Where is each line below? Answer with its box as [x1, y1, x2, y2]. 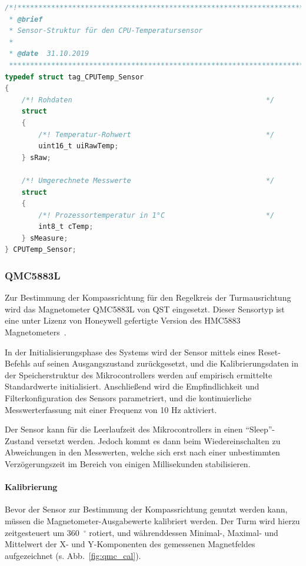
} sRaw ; [21, 153, 51, 162]
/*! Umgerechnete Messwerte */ [21, 176, 275, 185]
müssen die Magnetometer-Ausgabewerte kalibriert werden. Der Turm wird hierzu [5, 514, 300, 527]
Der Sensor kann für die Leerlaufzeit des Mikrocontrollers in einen [5, 423, 243, 435]
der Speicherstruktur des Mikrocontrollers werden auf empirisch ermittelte [5, 368, 272, 381]
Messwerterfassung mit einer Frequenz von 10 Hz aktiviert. [5, 403, 217, 415]
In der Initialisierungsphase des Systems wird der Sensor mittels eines [5, 345, 255, 358]
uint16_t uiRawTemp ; [38, 142, 119, 151]
